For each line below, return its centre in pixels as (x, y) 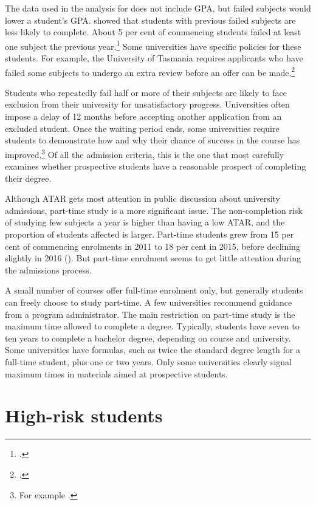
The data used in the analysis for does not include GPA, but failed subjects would (158, 8)
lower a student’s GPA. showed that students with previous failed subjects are (150, 20)
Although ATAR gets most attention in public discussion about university (143, 198)
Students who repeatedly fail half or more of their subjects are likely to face (146, 92)
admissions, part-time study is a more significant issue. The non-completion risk (154, 210)
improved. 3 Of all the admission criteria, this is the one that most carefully (145, 153)
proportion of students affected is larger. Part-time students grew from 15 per (149, 234)
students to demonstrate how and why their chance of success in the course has (153, 140)
